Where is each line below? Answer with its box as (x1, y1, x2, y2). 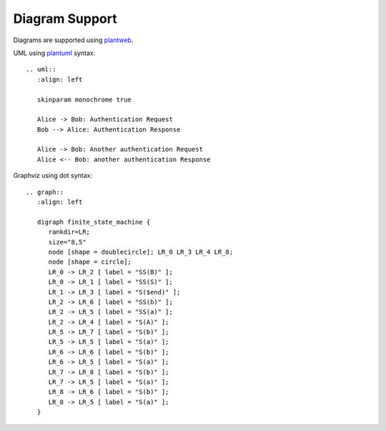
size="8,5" (48, 238, 86, 246)
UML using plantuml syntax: (13, 49, 96, 57)
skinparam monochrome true (36, 95, 132, 104)
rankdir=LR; (48, 228, 91, 236)
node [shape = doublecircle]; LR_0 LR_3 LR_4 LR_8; (48, 247, 234, 256)
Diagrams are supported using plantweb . (13, 36, 134, 44)
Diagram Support (13, 11, 117, 26)
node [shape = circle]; (48, 258, 132, 266)
